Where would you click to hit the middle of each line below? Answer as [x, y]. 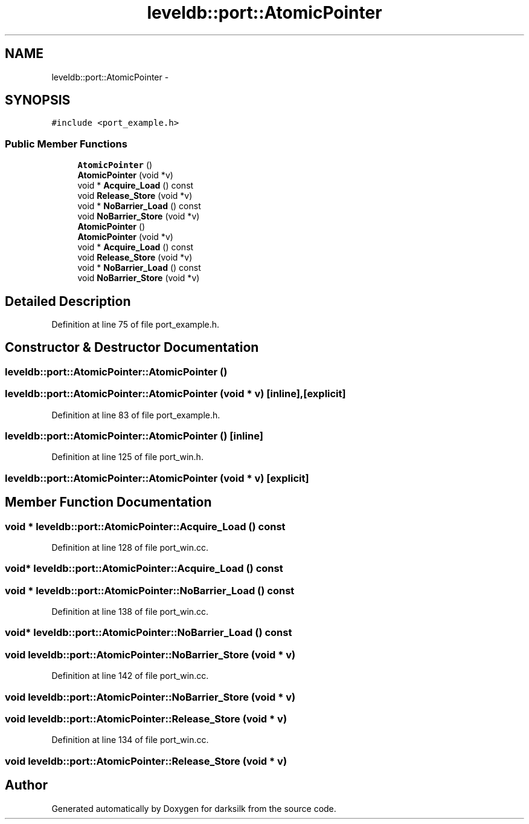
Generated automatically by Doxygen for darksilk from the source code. [194, 808]
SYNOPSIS [38, 100]
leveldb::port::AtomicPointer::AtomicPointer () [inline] [134, 436]
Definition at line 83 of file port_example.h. [136, 415]
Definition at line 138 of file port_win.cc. [130, 612]
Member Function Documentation [108, 502]
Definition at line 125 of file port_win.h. [127, 457]
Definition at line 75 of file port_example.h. [136, 325]
